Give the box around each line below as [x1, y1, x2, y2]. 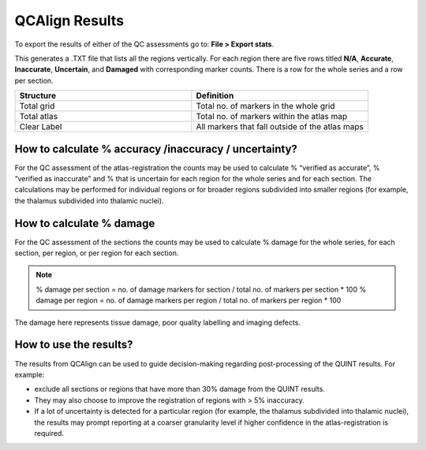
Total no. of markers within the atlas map [196, 111, 348, 122]
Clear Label [19, 121, 62, 132]
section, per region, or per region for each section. [14, 248, 179, 258]
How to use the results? [14, 338, 133, 351]
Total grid [19, 101, 55, 112]
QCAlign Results [14, 12, 125, 29]
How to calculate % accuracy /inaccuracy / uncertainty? [14, 142, 297, 155]
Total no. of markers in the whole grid [196, 101, 335, 112]
